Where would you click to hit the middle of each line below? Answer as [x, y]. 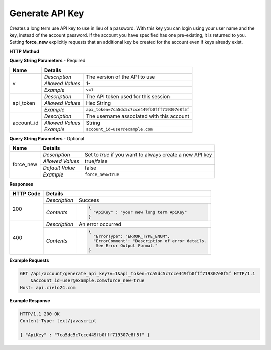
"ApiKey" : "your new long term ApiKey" [140, 212]
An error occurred [100, 224]
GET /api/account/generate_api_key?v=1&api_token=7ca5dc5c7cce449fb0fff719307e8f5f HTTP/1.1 [138, 274]
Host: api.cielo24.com [48, 288]
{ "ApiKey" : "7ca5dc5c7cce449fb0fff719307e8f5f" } [85, 335]
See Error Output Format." [127, 245]
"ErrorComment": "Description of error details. [150, 241]
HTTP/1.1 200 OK [40, 314]
